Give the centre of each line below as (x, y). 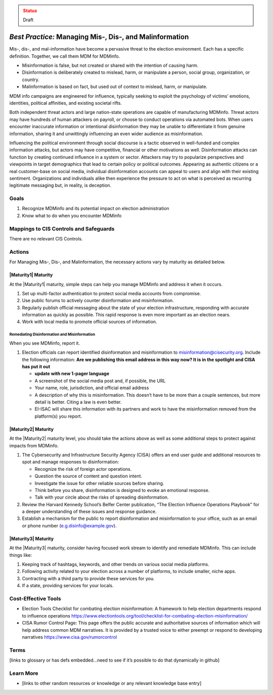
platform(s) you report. (58, 416)
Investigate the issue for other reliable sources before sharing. (99, 483)
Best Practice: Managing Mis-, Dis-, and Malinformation (99, 37)
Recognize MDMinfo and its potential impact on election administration (96, 209)
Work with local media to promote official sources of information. (89, 322)
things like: (21, 555)
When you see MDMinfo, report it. (45, 343)
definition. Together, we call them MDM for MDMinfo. (65, 56)
